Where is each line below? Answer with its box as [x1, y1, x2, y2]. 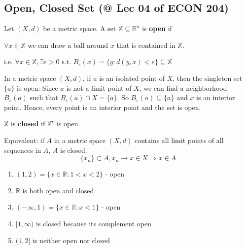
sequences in [4, 144, 41, 155]
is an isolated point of [99, 72, 165, 83]
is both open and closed [22, 185, 94, 195]
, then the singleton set [173, 72, 243, 83]
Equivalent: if [4, 135, 44, 145]
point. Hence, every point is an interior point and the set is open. [4, 102, 201, 112]
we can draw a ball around [28, 39, 108, 50]
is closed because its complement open [36, 218, 152, 228]
